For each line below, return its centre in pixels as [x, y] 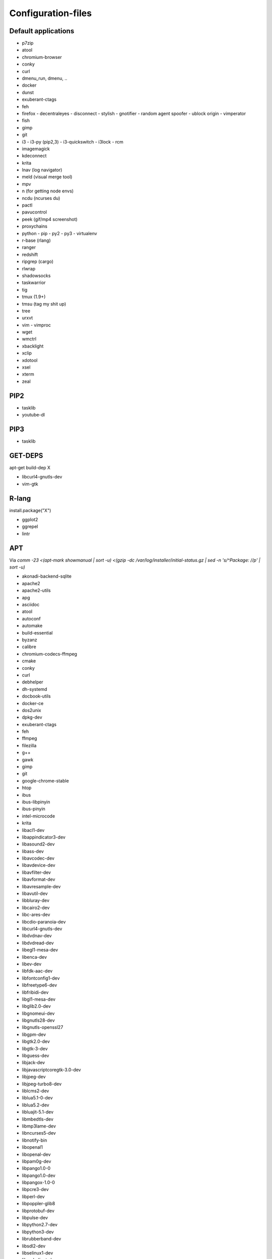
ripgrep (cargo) [38, 261]
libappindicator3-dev [44, 837]
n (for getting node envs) [48, 191]
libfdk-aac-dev [37, 971]
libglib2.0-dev [37, 1006]
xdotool [30, 360]
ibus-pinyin [33, 809]
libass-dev [33, 851]
